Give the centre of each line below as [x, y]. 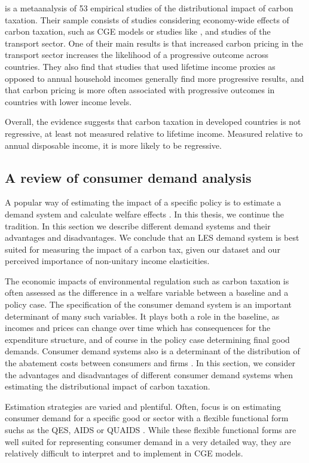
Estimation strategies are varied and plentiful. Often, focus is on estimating [143, 406]
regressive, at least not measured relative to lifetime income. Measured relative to [154, 133]
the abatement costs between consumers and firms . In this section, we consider [150, 363]
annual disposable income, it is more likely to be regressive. [113, 145]
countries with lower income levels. [68, 101]
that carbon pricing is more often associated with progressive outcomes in [140, 90]
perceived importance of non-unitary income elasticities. [107, 261]
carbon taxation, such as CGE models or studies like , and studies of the [138, 31]
